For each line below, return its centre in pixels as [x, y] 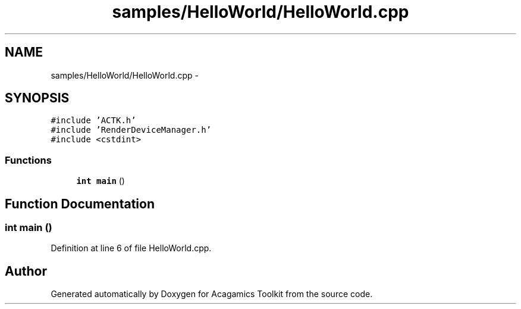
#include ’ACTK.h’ [93, 121]
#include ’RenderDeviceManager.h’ [131, 130]
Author [26, 271]
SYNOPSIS [37, 98]
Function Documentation [80, 204]
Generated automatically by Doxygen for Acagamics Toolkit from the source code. [212, 294]
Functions [28, 160]
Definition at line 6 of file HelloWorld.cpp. [131, 248]
